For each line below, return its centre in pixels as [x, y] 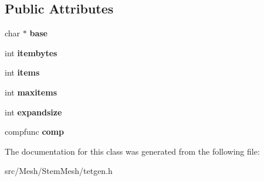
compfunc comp [34, 132]
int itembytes [31, 52]
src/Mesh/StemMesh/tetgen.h [59, 171]
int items [22, 72]
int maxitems [31, 92]
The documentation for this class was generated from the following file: [132, 151]
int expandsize [33, 112]
